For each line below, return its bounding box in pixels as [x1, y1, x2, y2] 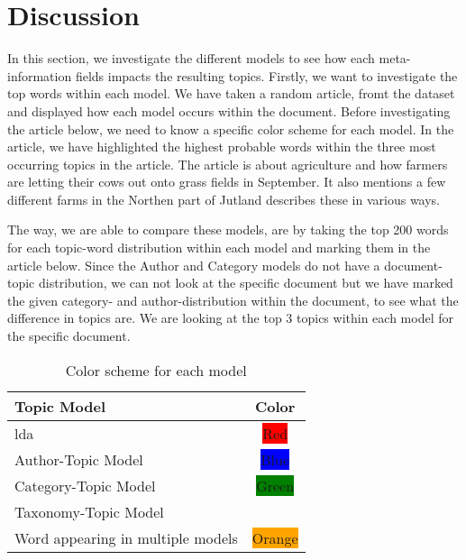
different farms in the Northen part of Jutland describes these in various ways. [7, 189, 441, 208]
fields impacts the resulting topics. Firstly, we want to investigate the [75, 66, 458, 85]
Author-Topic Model [14, 448, 143, 470]
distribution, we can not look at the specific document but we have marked [38, 273, 453, 292]
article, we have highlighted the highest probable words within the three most [7, 137, 436, 156]
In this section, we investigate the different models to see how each [7, 49, 375, 68]
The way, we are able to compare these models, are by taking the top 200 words [7, 220, 449, 239]
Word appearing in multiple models [14, 527, 238, 548]
